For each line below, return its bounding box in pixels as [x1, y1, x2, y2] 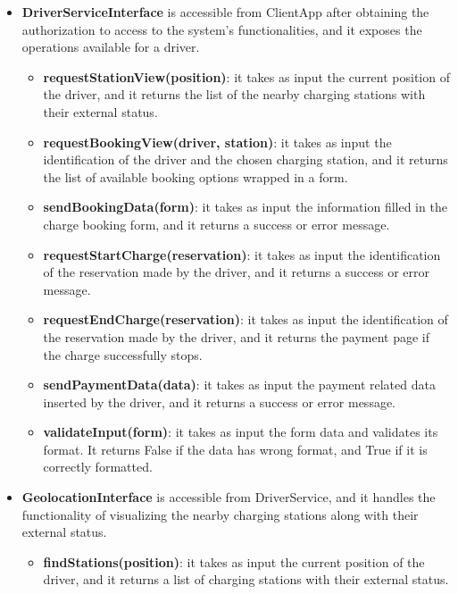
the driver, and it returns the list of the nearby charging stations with [43, 85, 426, 104]
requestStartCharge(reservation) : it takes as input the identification [43, 245, 441, 264]
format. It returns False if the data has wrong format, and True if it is [43, 439, 428, 458]
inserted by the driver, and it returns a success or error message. [43, 392, 396, 411]
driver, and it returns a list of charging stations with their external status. [43, 570, 449, 589]
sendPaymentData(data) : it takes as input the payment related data [43, 375, 436, 394]
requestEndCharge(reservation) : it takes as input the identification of [43, 310, 448, 329]
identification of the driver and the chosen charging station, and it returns [43, 150, 448, 169]
